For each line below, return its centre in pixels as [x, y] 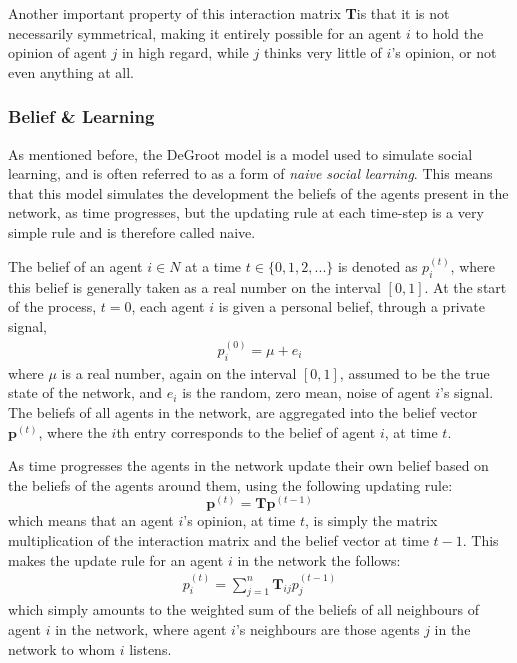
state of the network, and [85, 392]
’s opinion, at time [239, 520]
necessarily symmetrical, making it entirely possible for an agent [205, 32]
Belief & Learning [81, 116]
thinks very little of [322, 52]
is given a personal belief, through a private [352, 306]
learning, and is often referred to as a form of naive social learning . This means [250, 173]
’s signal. [466, 392]
